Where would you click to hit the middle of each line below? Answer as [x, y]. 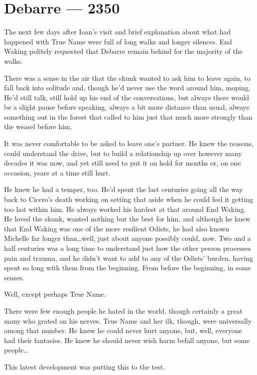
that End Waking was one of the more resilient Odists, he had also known [117, 228]
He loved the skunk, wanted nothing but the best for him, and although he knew [127, 219]
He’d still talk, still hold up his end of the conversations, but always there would [127, 97]
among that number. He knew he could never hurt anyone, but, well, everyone [123, 330]
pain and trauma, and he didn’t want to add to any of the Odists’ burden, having [129, 258]
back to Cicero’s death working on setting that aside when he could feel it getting [129, 199]
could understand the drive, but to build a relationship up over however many [123, 153]
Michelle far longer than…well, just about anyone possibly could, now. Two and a [128, 238]
